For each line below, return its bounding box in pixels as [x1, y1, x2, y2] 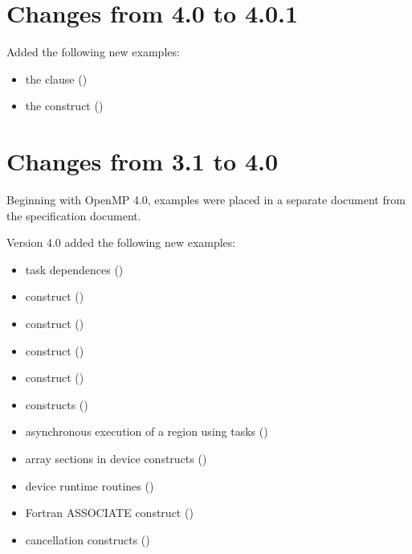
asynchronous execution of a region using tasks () [25, 423, 268, 440]
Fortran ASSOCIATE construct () [25, 504, 194, 521]
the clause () [25, 70, 88, 87]
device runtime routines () [25, 477, 154, 494]
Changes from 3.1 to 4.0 [6, 145, 279, 178]
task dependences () [25, 261, 124, 277]
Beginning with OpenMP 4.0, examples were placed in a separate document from [6, 191, 406, 208]
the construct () [25, 97, 104, 114]
